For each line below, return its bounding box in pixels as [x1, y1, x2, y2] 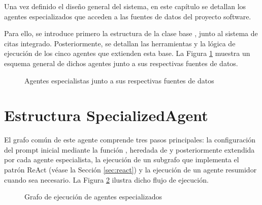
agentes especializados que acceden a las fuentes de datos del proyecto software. [4, 11, 251, 21]
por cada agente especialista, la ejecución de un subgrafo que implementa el [4, 154, 239, 165]
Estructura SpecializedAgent [4, 105, 208, 126]
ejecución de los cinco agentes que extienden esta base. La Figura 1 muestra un [4, 48, 250, 58]
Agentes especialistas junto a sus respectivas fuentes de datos [24, 75, 214, 85]
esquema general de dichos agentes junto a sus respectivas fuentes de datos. [4, 57, 238, 68]
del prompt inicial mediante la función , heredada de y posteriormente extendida [4, 144, 255, 155]
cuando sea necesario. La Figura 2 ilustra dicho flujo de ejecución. [4, 174, 209, 185]
